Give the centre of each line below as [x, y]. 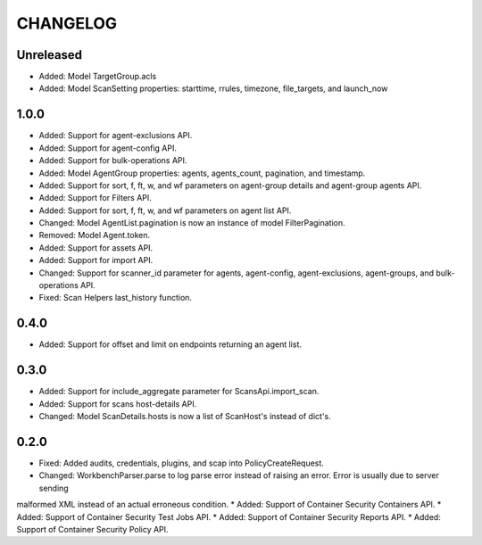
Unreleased [50, 55]
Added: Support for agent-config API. [108, 148]
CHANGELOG [67, 23]
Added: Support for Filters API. [95, 198]
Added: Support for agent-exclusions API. [116, 136]
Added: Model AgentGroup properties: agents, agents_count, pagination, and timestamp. [202, 173]
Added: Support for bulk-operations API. [113, 161]
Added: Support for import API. [96, 260]
